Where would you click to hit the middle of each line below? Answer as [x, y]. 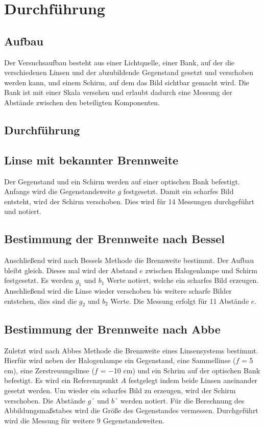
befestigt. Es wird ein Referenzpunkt [61, 380]
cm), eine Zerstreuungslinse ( [49, 370]
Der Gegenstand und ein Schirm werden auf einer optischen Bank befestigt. [122, 181]
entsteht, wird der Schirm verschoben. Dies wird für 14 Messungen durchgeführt [129, 201]
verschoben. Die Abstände [45, 400]
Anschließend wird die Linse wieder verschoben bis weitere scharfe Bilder [118, 291]
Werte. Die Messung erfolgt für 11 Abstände [180, 301]
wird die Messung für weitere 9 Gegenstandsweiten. [84, 420]
